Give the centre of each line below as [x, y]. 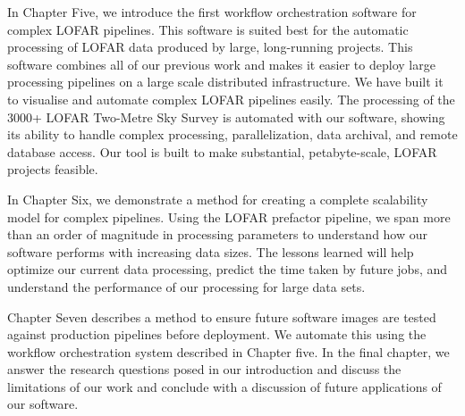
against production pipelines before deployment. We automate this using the [217, 334]
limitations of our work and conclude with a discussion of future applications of [224, 386]
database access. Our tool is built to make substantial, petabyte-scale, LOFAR [222, 151]
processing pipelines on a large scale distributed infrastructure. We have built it [225, 82]
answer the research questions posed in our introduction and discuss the [204, 369]
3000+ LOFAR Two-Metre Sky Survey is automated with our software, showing [226, 116]
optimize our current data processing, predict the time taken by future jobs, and [228, 269]
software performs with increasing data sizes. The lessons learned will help [211, 251]
